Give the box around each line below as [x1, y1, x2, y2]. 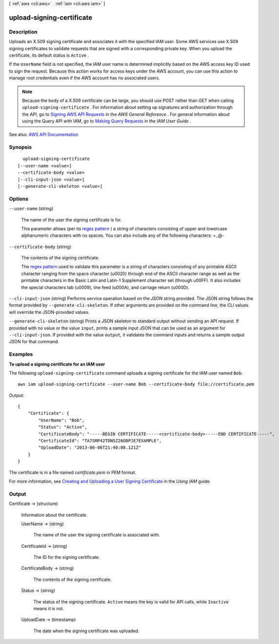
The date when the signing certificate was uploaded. [33, 628, 139, 634]
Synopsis [9, 144, 32, 151]
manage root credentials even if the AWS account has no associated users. [9, 75, 160, 81]
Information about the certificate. [21, 512, 88, 518]
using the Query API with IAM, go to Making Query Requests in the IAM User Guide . [22, 118, 191, 124]
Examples [9, 351, 33, 358]
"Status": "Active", [38, 424, 87, 430]
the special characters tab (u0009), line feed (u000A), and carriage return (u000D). [21, 284, 190, 290]
